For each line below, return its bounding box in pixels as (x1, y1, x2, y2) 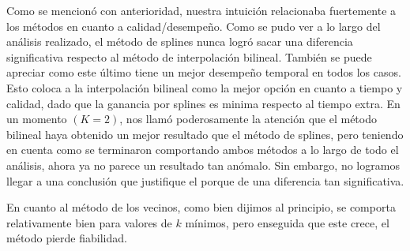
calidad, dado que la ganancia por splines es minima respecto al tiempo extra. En (6, 95, 401, 111)
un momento (6, 111, 67, 127)
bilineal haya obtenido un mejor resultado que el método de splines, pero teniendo (6, 126, 404, 142)
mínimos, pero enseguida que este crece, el (185, 214, 389, 230)
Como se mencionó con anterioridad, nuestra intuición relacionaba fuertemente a (6, 2, 397, 18)
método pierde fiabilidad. (6, 230, 127, 246)
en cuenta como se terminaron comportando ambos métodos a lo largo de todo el (6, 141, 399, 158)
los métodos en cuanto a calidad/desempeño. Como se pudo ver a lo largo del (6, 17, 381, 34)
